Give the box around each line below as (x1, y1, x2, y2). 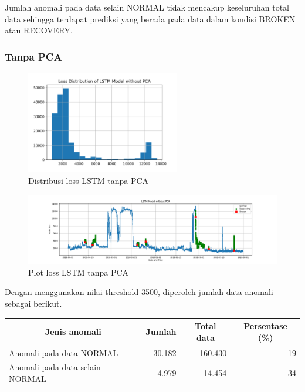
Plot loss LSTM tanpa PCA (28, 266, 129, 278)
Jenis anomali (45, 325, 101, 337)
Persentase (243, 320, 287, 332)
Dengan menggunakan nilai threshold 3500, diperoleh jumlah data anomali (5, 286, 273, 298)
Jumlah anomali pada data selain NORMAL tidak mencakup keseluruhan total (5, 1, 289, 13)
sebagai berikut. (5, 297, 62, 309)
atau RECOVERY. (5, 24, 73, 36)
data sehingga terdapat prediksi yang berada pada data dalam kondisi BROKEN (5, 12, 296, 25)
